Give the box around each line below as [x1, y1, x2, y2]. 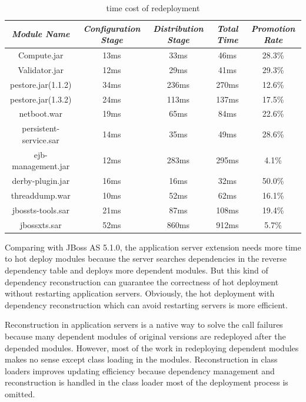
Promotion [251, 22, 295, 34]
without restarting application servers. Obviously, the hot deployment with [5, 287, 275, 299]
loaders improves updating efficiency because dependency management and [5, 364, 275, 377]
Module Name [12, 28, 70, 40]
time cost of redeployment [106, 2, 200, 14]
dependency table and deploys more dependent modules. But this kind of [5, 263, 268, 276]
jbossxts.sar [19, 218, 62, 230]
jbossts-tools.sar [12, 203, 69, 216]
